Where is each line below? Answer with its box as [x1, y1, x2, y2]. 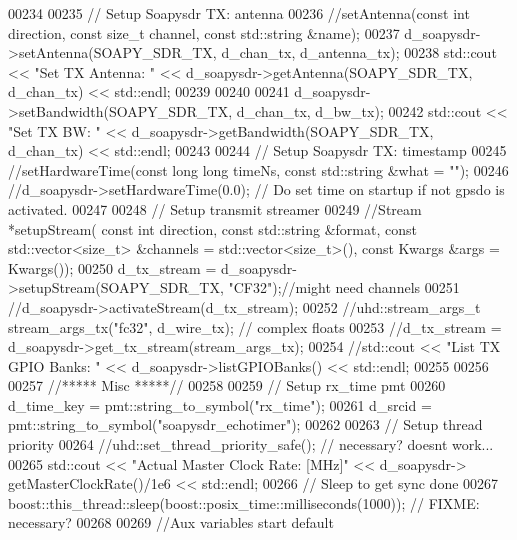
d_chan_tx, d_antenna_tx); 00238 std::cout [221, 42, 497, 63]
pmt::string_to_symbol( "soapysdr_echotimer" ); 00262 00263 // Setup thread [8, 414, 483, 435]
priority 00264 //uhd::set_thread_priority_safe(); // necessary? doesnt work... [8, 434, 494, 455]
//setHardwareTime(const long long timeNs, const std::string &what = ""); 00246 [8, 159, 509, 180]
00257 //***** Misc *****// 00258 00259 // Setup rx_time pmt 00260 [8, 375, 446, 396]
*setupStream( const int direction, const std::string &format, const [8, 218, 417, 239]
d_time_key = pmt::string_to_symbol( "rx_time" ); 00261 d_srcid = [8, 394, 432, 415]
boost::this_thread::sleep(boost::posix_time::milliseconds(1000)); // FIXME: [8, 492, 480, 513]
